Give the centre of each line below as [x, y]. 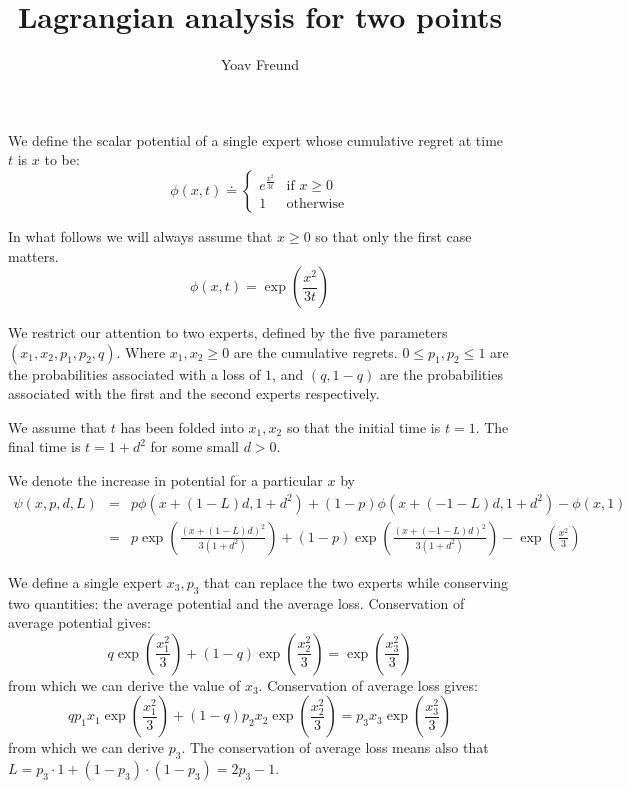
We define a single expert [85, 581]
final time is [44, 446]
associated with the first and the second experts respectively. [194, 393]
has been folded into [182, 426]
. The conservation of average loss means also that [335, 747]
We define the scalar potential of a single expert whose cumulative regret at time [256, 139]
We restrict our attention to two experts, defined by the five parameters [228, 332]
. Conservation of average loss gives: [368, 684]
